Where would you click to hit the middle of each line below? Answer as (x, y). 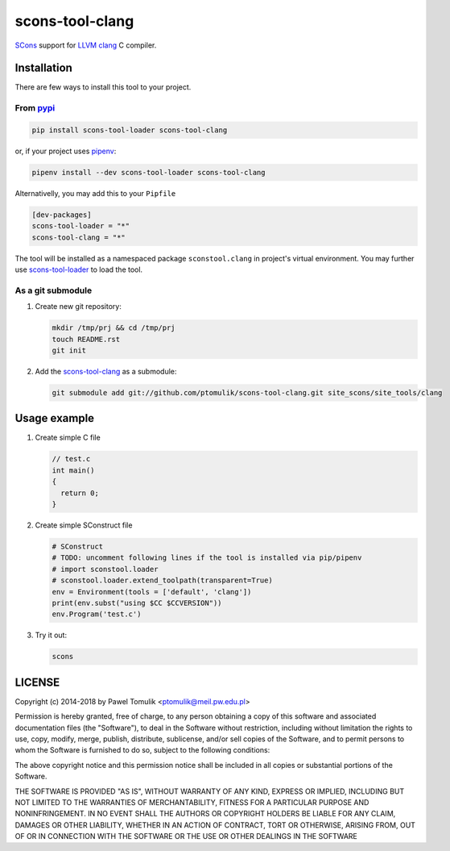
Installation (43, 68)
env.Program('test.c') (97, 614)
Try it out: (51, 635)
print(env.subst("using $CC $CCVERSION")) (137, 603)
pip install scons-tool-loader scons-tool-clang (130, 130)
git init (69, 350)
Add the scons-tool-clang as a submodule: (106, 371)
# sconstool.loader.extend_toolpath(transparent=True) (162, 580)
